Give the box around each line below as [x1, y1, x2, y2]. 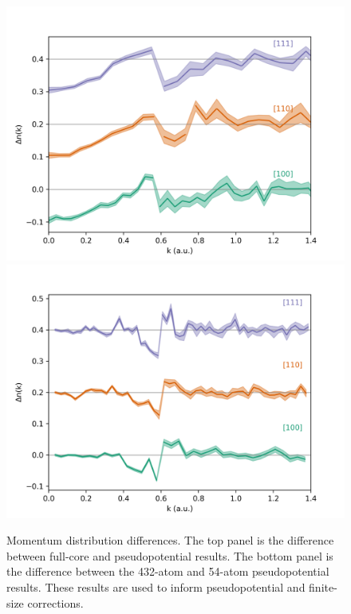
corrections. [27, 594, 84, 611]
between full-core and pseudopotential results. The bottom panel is [6, 547, 333, 564]
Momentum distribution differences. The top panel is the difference [6, 532, 334, 549]
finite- [309, 578, 337, 595]
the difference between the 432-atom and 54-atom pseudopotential [6, 563, 329, 580]
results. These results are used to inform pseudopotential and [6, 578, 306, 595]
